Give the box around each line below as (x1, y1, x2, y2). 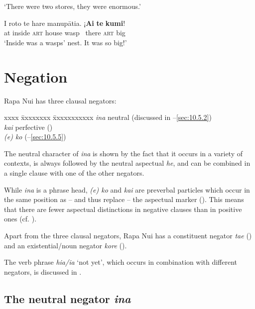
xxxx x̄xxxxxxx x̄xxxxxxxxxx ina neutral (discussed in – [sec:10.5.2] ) (4, 112, 212, 122)
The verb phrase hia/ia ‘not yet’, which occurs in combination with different (4, 257, 238, 267)
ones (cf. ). (4, 213, 37, 224)
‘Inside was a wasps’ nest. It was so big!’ (4, 37, 127, 47)
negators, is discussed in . (4, 266, 82, 277)
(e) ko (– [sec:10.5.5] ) (4, 131, 66, 142)
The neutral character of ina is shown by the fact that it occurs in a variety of (4, 148, 243, 158)
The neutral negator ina (4, 291, 131, 306)
